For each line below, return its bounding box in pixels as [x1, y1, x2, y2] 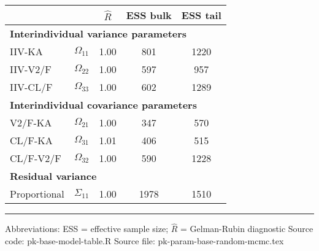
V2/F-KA [10, 115, 52, 129]
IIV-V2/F [10, 62, 52, 76]
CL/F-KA [10, 133, 53, 147]
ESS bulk [126, 8, 172, 22]
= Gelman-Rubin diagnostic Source [180, 222, 313, 235]
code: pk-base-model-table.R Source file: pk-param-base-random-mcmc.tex [5, 234, 284, 247]
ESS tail [181, 8, 221, 22]
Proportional [10, 187, 64, 201]
